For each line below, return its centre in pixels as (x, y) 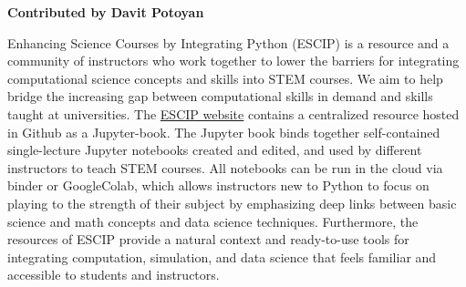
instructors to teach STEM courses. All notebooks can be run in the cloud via (225, 167)
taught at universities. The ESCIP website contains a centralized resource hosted (233, 113)
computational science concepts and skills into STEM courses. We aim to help (225, 78)
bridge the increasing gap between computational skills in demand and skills (220, 96)
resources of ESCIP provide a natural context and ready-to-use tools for (208, 239)
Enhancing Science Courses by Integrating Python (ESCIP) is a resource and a (228, 42)
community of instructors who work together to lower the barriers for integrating (233, 61)
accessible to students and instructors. (114, 275)
